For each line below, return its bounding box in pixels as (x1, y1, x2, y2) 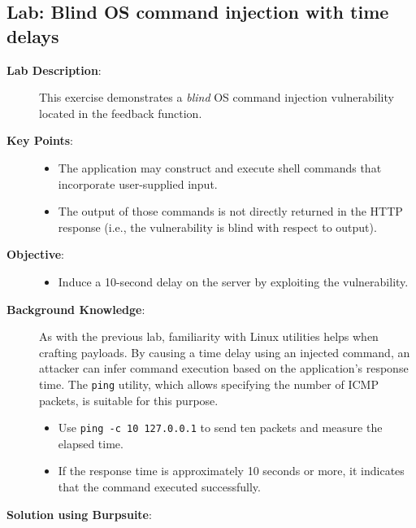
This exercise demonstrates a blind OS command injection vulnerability (39, 89, 394, 106)
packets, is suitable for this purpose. (39, 391, 219, 408)
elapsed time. (58, 434, 123, 452)
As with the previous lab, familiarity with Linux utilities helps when (39, 328, 379, 345)
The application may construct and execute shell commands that (58, 159, 382, 176)
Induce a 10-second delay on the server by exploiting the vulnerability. (58, 273, 409, 290)
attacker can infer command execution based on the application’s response (39, 360, 409, 377)
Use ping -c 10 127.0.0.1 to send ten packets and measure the (58, 419, 383, 436)
